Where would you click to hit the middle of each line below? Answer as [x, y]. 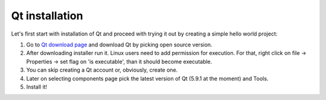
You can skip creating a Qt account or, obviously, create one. [102, 70]
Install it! [37, 87]
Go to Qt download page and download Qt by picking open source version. [119, 45]
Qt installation [47, 16]
